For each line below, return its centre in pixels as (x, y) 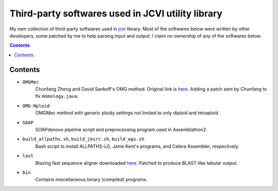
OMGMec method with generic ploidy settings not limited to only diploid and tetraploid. (127, 113)
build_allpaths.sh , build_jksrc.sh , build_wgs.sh (83, 139)
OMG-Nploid (36, 106)
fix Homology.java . (57, 96)
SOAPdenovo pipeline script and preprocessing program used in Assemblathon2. (121, 129)
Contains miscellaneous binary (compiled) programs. (91, 180)
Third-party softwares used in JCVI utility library (116, 13)
